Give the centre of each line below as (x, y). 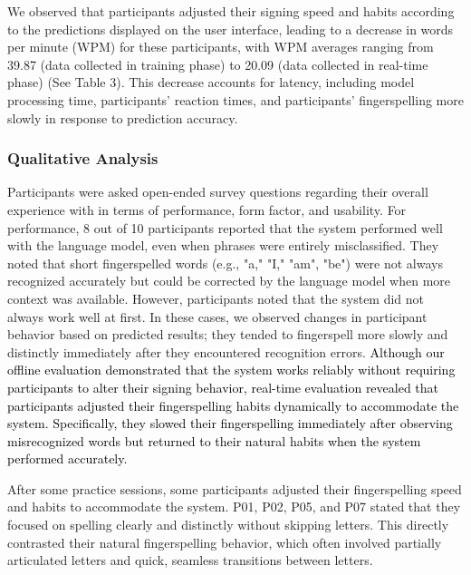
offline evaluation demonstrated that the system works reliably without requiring (231, 370)
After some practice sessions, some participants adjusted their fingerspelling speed (235, 488)
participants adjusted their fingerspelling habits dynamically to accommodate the (233, 405)
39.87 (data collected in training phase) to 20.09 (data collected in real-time (218, 64)
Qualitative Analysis (83, 158)
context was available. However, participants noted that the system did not (216, 298)
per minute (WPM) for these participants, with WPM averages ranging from (221, 47)
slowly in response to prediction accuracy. (123, 117)
